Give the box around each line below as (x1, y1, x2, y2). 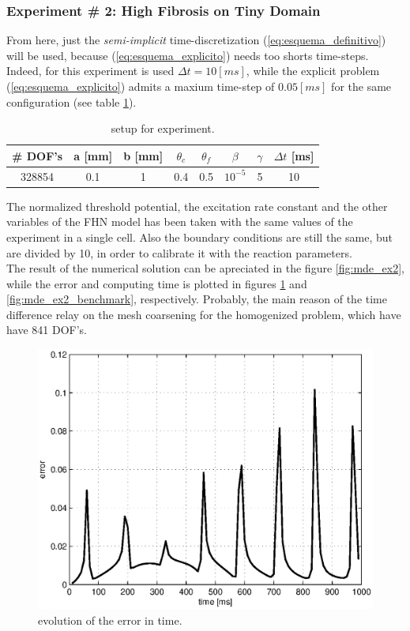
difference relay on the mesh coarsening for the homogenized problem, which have (6, 306, 401, 322)
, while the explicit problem (246, 62, 380, 79)
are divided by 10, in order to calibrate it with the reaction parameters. (6, 244, 352, 261)
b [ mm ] (123, 147, 164, 163)
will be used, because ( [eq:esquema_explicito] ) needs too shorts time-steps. (6, 47, 369, 63)
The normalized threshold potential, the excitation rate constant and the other (6, 197, 388, 214)
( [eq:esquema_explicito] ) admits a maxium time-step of (6, 78, 275, 94)
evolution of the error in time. (38, 611, 182, 628)
